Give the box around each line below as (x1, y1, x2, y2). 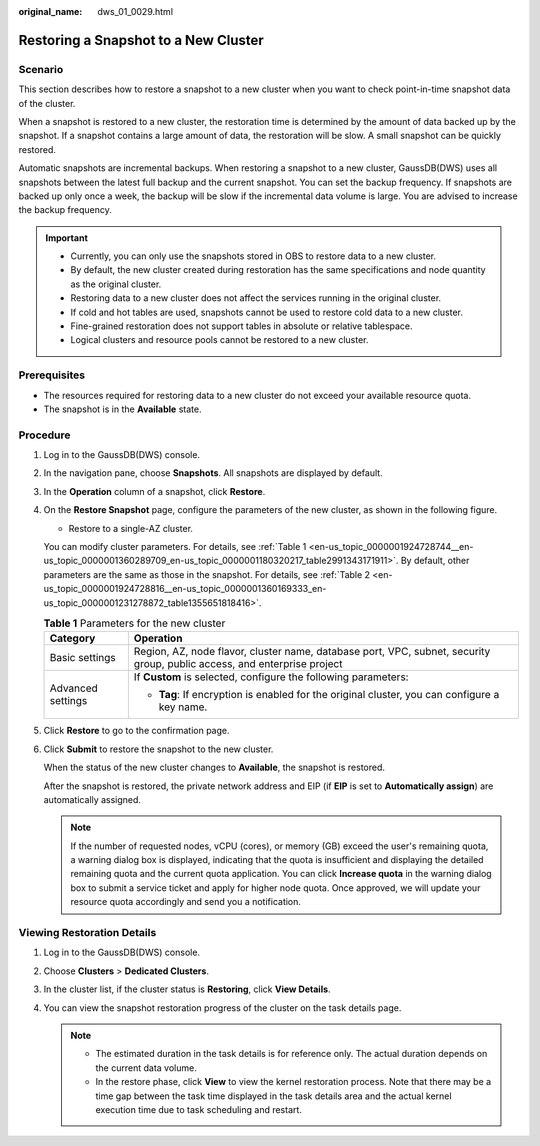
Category (49, 631, 96, 645)
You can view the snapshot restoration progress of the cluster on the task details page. (43, 1001, 402, 1014)
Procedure (18, 428, 71, 442)
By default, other (400, 555, 470, 567)
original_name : (18, 6, 83, 17)
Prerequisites (18, 368, 85, 382)
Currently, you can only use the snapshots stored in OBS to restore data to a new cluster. (70, 250, 437, 262)
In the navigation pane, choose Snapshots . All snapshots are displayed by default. (43, 467, 384, 479)
